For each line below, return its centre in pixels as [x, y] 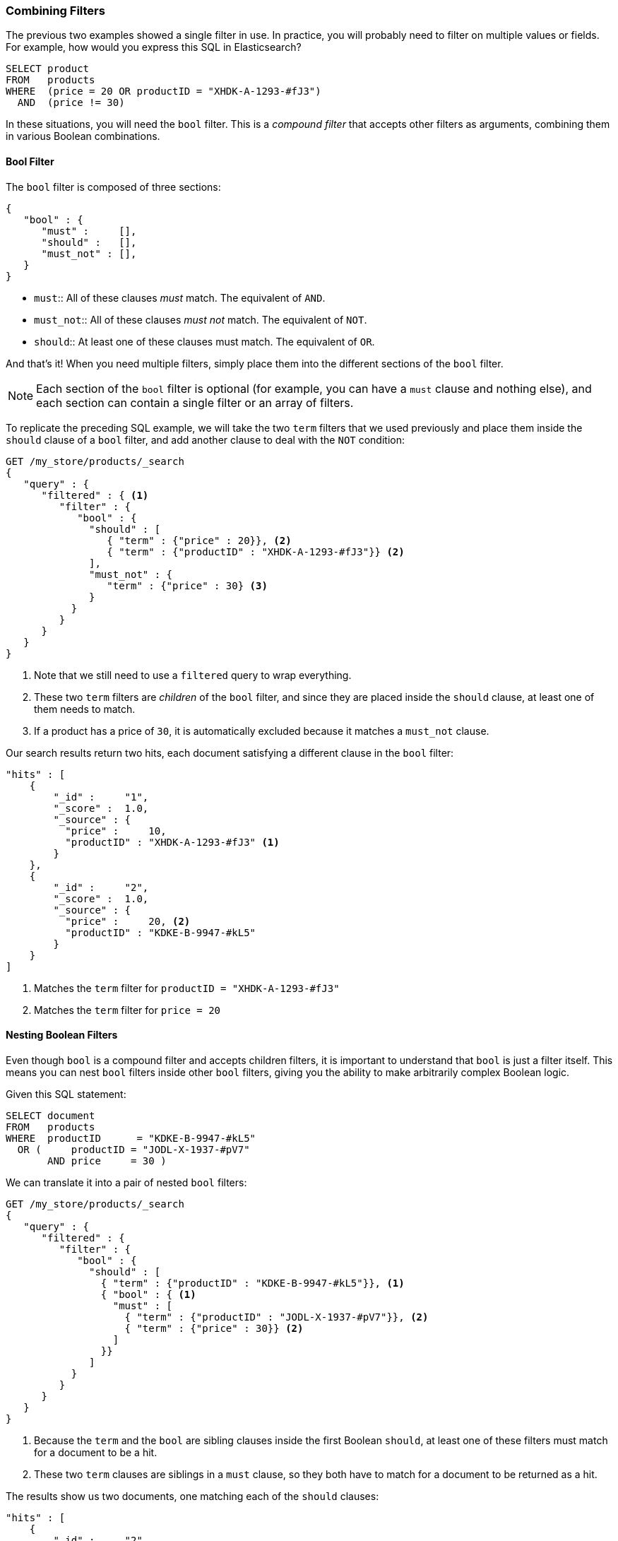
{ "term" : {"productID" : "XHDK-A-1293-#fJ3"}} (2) [256, 551]
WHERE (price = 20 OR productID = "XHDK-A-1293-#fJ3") [164, 91]
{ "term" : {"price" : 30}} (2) [214, 1328]
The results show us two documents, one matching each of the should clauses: [192, 1496]
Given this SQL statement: [66, 1094]
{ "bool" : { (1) [148, 1294]
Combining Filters [55, 11]
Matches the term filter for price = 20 [127, 1010]
